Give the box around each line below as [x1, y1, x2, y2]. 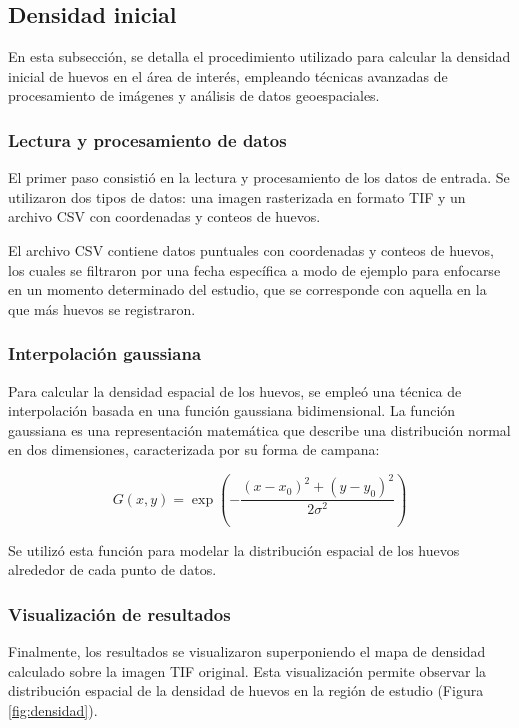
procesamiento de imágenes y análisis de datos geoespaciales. [8, 85, 380, 106]
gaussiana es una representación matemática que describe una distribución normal [8, 419, 511, 440]
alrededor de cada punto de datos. [8, 559, 217, 580]
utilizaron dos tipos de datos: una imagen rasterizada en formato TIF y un [8, 186, 466, 207]
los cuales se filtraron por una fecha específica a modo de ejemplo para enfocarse [8, 259, 501, 280]
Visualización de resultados [8, 602, 231, 626]
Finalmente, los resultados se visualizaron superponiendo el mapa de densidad [8, 641, 486, 662]
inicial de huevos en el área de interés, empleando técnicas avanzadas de [8, 65, 448, 86]
